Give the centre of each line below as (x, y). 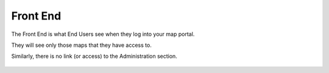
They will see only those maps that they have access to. (81, 45)
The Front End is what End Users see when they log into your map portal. (103, 34)
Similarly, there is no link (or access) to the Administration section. (94, 56)
